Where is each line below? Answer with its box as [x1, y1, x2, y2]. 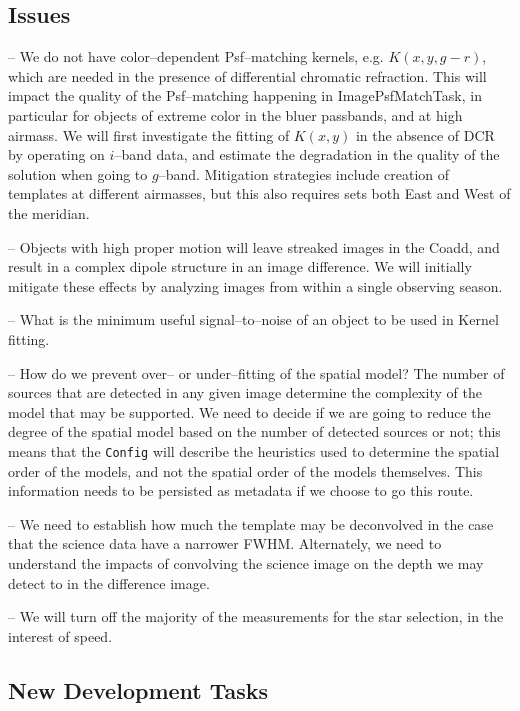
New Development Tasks [8, 674, 269, 705]
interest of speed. [8, 625, 113, 646]
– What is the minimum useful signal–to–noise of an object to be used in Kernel [8, 309, 499, 330]
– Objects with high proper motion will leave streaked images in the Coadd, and [8, 236, 500, 257]
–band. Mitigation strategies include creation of [158, 163, 450, 184]
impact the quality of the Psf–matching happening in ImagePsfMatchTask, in [8, 85, 482, 106]
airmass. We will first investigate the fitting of [8, 124, 290, 145]
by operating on [8, 144, 105, 165]
